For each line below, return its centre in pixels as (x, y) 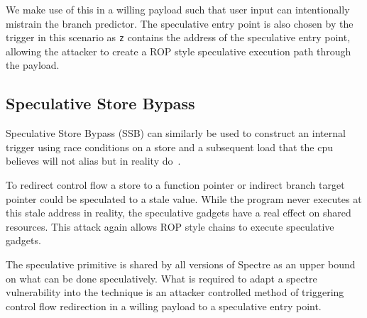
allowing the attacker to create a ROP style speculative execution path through (179, 51)
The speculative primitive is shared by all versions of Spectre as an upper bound (181, 264)
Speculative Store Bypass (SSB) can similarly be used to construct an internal (176, 133)
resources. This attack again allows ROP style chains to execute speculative (170, 226)
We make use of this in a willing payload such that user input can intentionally (178, 9)
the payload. (33, 65)
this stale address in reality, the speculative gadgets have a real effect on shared (179, 213)
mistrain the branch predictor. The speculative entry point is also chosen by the (180, 23)
